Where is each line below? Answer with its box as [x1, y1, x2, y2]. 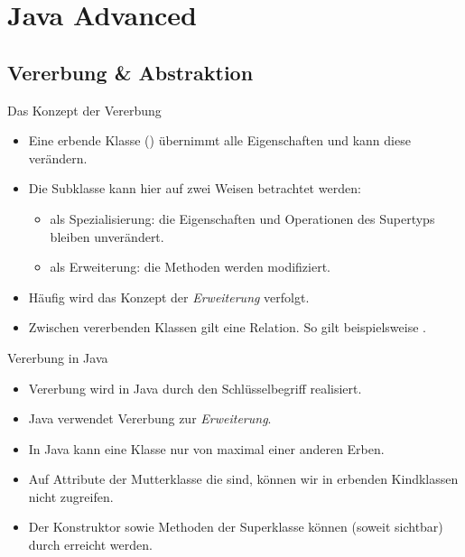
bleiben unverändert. [50, 227, 164, 246]
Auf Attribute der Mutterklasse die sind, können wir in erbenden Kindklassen [28, 469, 459, 488]
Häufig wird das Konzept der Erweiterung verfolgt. [28, 287, 310, 306]
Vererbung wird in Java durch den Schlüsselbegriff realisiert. [28, 378, 362, 397]
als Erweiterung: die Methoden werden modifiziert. [50, 257, 330, 276]
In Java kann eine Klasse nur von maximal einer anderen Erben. [28, 439, 385, 458]
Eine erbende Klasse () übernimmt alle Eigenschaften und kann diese [28, 131, 411, 150]
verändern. [28, 148, 88, 167]
